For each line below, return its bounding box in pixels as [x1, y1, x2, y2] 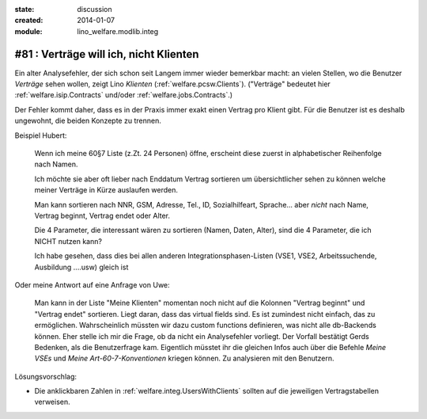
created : [14, 16, 43, 25]
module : [14, 26, 43, 36]
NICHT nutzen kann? [34, 236, 103, 246]
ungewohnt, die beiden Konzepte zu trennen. [14, 116, 161, 126]
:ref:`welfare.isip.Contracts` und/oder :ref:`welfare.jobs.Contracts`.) [14, 90, 233, 100]
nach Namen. [34, 159, 78, 170]
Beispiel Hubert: [14, 131, 67, 140]
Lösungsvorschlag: [14, 371, 77, 381]
